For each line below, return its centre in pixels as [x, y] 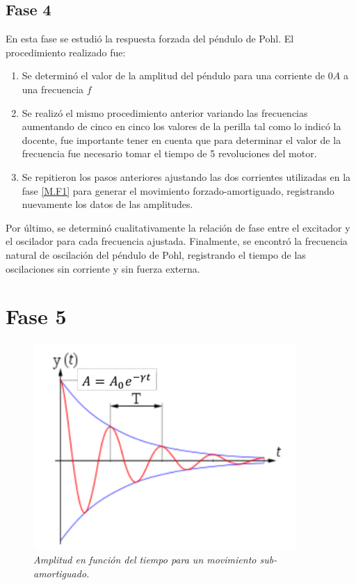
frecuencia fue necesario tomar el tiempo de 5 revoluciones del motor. [169, 153]
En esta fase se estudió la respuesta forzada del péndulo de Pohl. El [150, 39]
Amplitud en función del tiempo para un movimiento [145, 560]
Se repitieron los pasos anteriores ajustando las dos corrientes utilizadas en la [186, 176]
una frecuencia [53, 89]
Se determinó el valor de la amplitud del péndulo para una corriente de [173, 75]
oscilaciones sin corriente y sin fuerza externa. [103, 268]
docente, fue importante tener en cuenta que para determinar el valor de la [181, 139]
